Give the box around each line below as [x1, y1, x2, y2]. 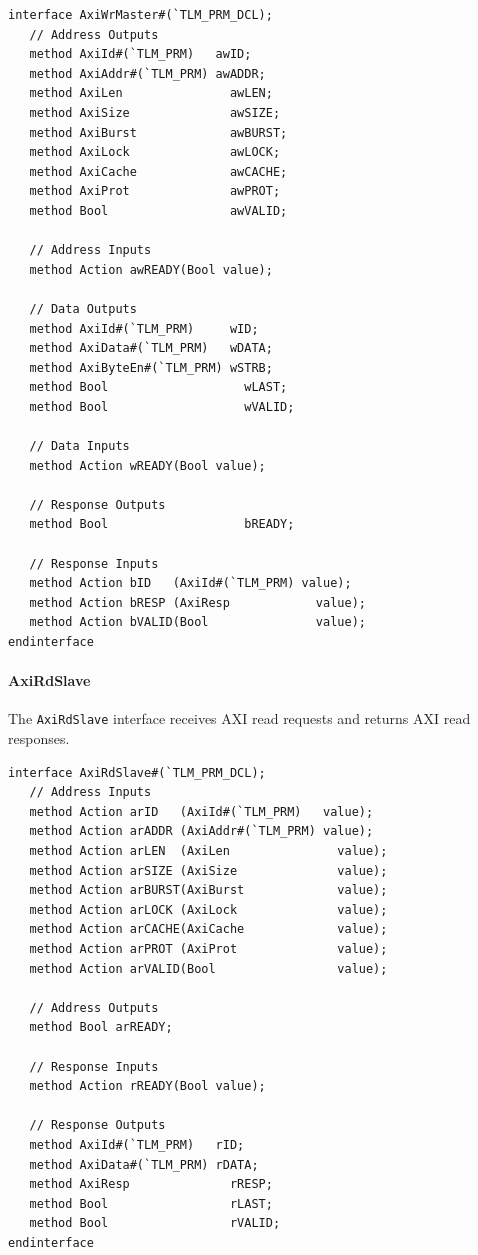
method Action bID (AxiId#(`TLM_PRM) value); [29, 576, 352, 591]
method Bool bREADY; [29, 517, 295, 532]
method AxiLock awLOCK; [29, 145, 281, 160]
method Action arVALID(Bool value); [29, 961, 388, 976]
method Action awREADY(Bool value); [29, 262, 273, 277]
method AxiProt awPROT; [29, 184, 281, 199]
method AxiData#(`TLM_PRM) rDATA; [29, 1157, 259, 1172]
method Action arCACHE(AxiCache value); [29, 922, 388, 937]
